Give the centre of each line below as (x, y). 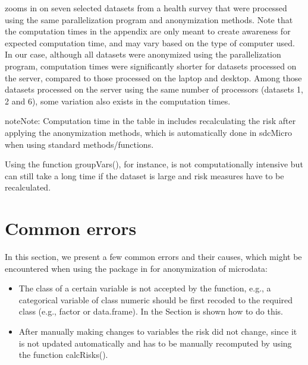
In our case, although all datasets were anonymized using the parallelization (143, 54)
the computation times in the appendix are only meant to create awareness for (148, 31)
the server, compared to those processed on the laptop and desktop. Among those (153, 77)
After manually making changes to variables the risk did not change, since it (158, 331)
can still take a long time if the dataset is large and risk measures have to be (144, 175)
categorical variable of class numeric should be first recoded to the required (156, 299)
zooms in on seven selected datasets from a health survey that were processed (146, 8)
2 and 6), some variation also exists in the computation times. (118, 101)
